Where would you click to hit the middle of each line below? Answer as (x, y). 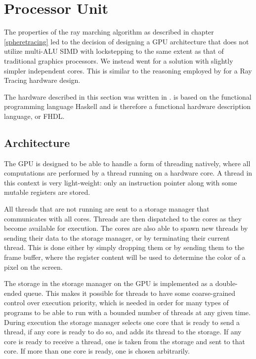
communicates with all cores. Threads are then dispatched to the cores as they (123, 218)
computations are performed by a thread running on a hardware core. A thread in (128, 173)
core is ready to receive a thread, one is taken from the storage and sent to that (125, 341)
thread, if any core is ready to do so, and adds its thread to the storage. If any (123, 332)
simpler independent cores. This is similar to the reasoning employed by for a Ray (128, 70)
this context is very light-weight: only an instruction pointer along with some (121, 182)
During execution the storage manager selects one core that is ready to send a (122, 322)
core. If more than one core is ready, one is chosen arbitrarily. (97, 351)
